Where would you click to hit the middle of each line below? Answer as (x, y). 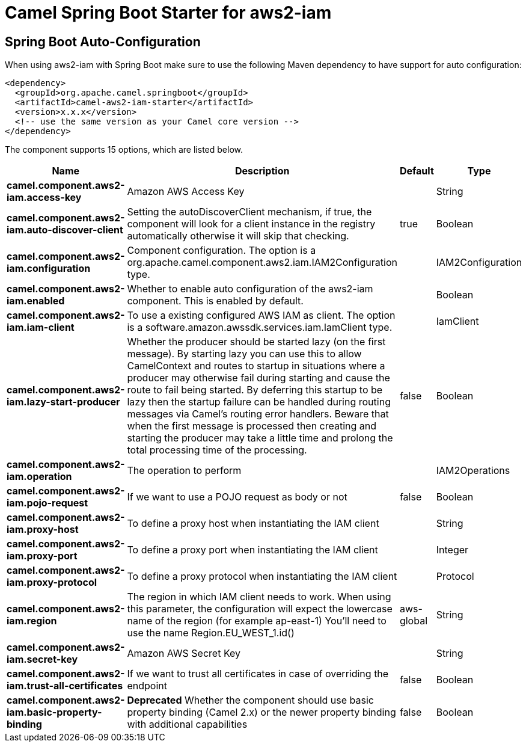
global (414, 621)
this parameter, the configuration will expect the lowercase (260, 609)
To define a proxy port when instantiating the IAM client (252, 550)
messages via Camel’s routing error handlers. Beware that (258, 414)
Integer (452, 550)
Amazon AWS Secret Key (184, 653)
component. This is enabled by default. (215, 301)
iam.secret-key (42, 659)
